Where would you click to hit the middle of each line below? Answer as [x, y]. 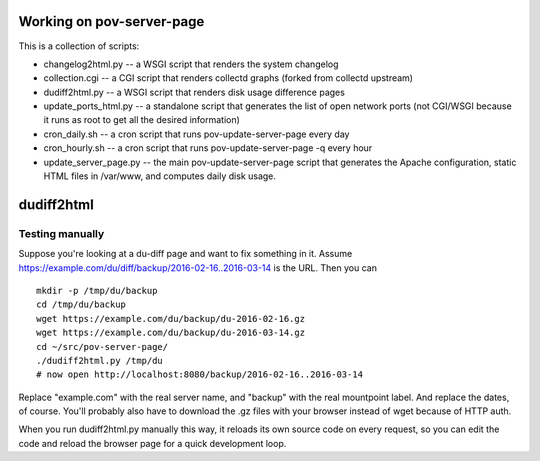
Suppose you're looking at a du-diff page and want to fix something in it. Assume [185, 254]
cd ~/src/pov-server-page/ [102, 346]
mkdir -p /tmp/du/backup [97, 290]
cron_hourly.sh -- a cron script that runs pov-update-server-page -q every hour [208, 148]
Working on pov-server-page [111, 21]
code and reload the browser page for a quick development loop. [152, 443]
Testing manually [61, 233]
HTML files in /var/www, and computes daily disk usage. [160, 176]
